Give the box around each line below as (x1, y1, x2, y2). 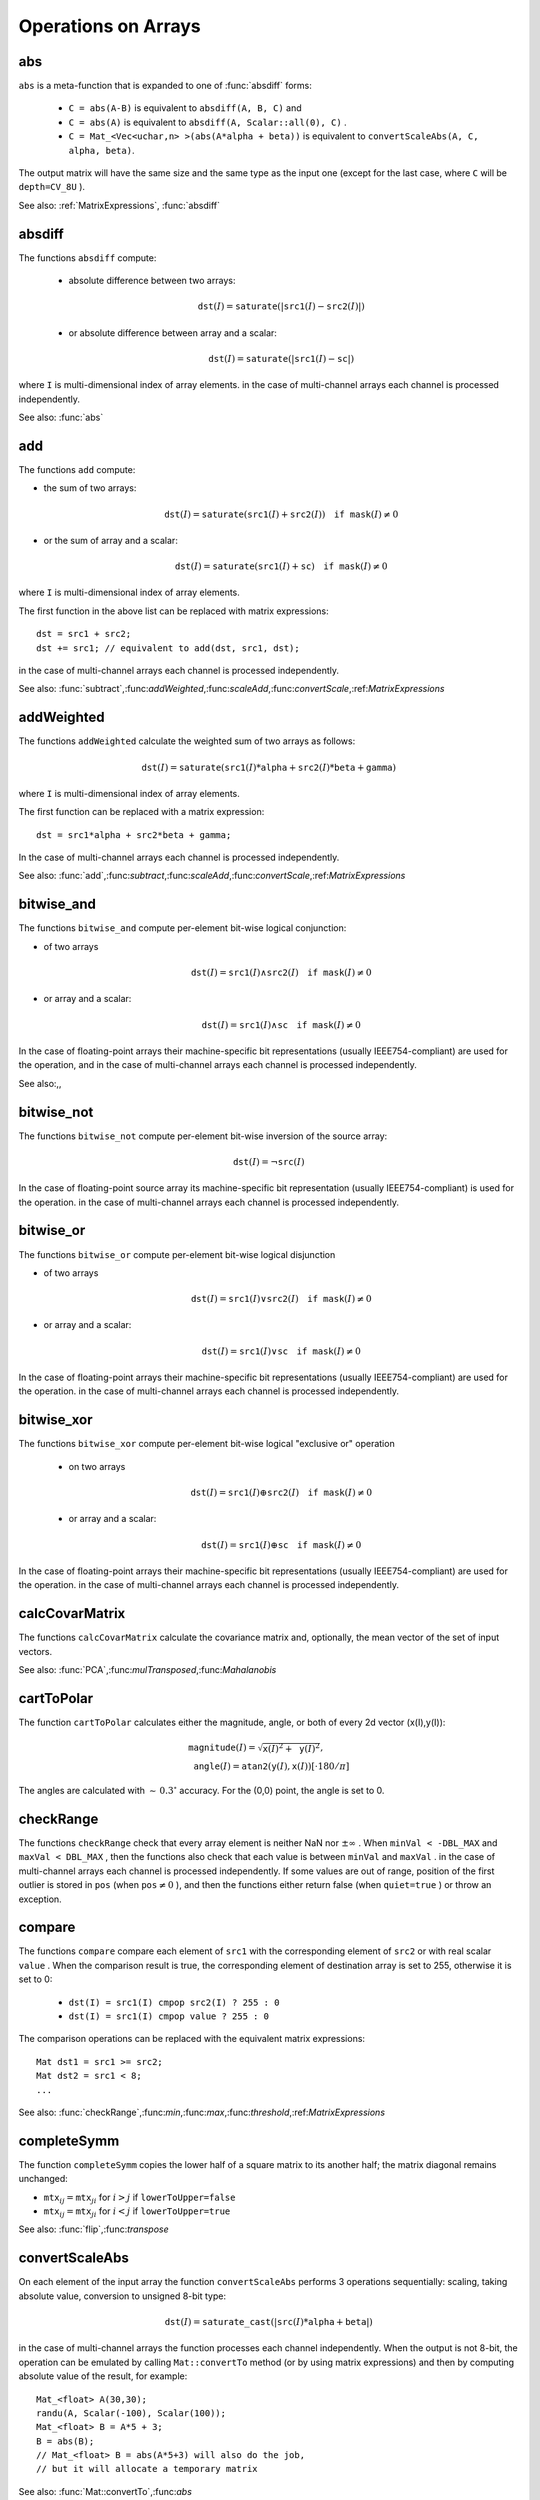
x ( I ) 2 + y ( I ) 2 (262, 1741, 320, 1754)
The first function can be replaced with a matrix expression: (18, 806, 265, 818)
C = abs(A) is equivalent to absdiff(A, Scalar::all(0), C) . (68, 116, 347, 128)
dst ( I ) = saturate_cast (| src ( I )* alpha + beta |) (164, 2316, 374, 2327)
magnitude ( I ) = (188, 1741, 256, 1753)
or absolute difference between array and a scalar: (68, 326, 277, 339)
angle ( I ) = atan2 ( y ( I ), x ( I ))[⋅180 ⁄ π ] (193, 1761, 350, 1772)
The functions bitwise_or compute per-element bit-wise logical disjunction (18, 1248, 336, 1260)
